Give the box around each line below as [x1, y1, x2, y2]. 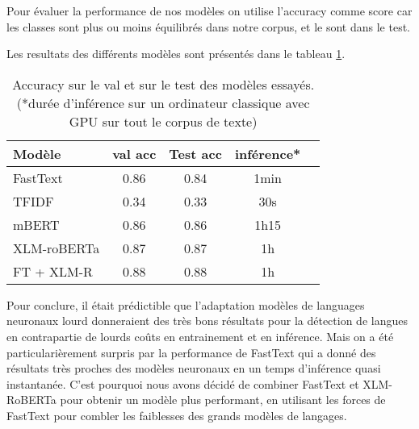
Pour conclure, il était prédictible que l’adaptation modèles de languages [6, 296, 365, 313]
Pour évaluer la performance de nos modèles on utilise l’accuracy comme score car [6, 2, 413, 19]
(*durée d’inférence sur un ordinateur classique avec [16, 93, 310, 112]
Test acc [169, 144, 222, 163]
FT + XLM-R [13, 261, 93, 281]
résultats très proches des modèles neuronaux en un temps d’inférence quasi [6, 360, 381, 377]
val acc [112, 144, 157, 163]
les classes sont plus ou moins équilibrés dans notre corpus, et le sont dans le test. [6, 18, 410, 35]
